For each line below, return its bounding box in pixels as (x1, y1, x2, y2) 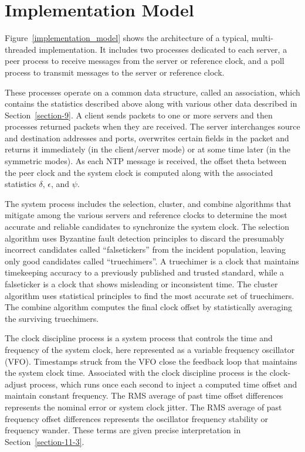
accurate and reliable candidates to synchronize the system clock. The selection (5, 220, 289, 233)
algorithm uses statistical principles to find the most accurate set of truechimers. (5, 289, 294, 301)
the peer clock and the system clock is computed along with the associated (5, 166, 273, 178)
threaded (5, 43, 36, 55)
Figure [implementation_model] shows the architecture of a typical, (5, 32, 249, 44)
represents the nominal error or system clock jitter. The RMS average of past (5, 400, 282, 413)
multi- (251, 32, 273, 44)
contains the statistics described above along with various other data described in (5, 97, 297, 110)
